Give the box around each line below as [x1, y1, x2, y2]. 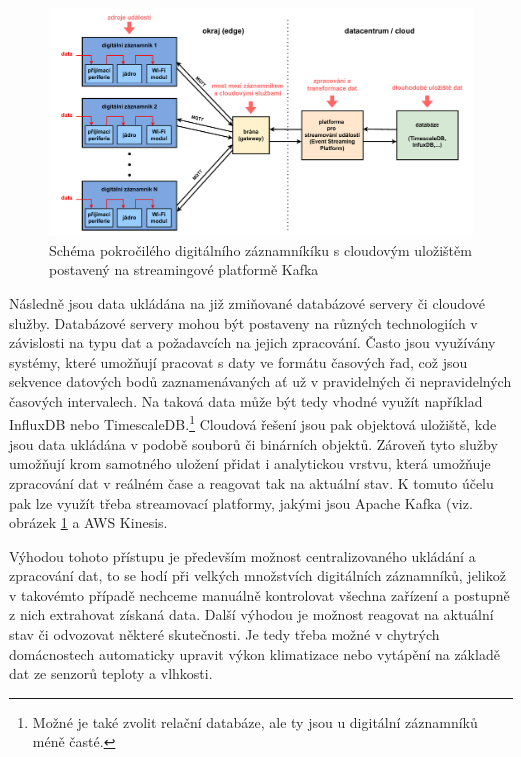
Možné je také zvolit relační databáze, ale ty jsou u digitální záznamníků [32, 711, 478, 732]
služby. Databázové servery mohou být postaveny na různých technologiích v [9, 312, 478, 333]
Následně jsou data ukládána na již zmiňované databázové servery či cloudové [9, 292, 485, 313]
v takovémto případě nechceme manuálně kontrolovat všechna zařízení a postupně [9, 584, 510, 605]
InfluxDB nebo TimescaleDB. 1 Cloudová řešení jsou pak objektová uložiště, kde [9, 411, 497, 435]
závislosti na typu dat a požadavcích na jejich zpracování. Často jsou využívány [9, 332, 496, 353]
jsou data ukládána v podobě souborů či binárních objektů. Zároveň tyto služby [9, 433, 498, 454]
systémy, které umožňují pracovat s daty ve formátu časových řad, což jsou [9, 351, 468, 372]
